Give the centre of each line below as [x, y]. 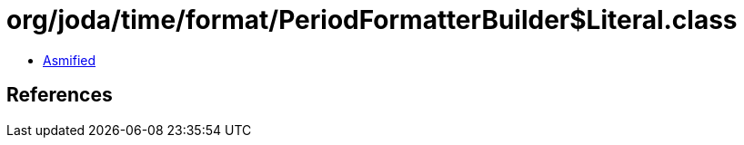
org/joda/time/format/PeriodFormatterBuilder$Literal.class [372, 20]
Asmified [70, 60]
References [60, 95]
